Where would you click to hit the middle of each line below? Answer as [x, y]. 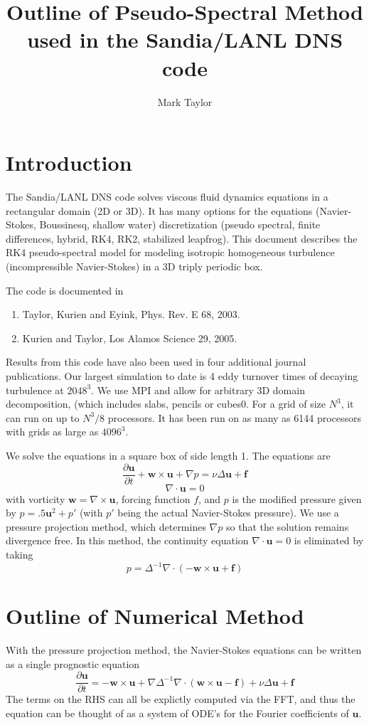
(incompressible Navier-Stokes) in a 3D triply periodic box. [134, 266]
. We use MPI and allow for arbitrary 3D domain [198, 390]
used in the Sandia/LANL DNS [185, 39]
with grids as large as [52, 432]
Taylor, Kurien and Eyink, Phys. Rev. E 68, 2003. [131, 314]
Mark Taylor [185, 101]
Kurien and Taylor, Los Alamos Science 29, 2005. [130, 338]
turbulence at [35, 390]
